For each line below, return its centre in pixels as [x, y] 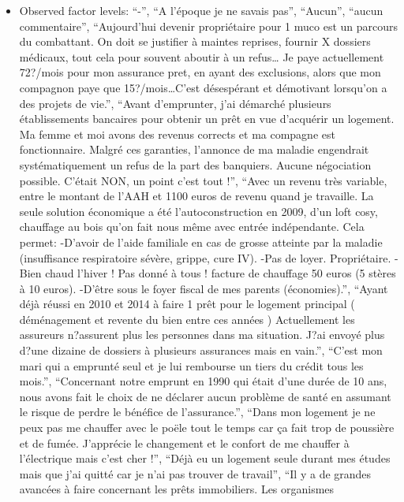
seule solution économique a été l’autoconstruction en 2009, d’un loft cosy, [198, 211]
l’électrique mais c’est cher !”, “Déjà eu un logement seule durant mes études [205, 458]
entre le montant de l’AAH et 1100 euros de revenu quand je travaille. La [196, 196]
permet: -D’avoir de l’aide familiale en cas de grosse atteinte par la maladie [201, 242]
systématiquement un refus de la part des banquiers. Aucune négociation [195, 164]
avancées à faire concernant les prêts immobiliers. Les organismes [177, 489]
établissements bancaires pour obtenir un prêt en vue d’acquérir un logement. [207, 119]
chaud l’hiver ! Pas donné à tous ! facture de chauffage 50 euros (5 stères [221, 273]
